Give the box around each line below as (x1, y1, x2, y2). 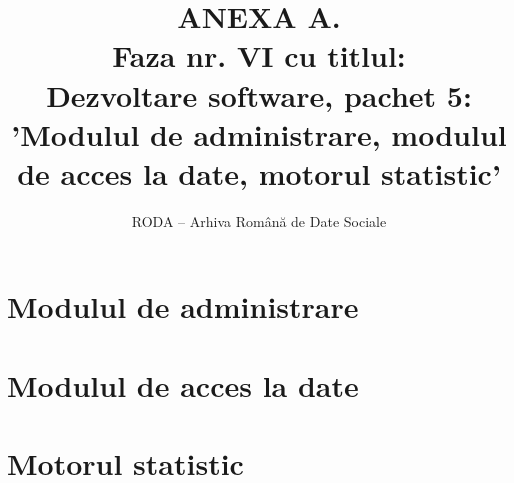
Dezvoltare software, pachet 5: (46, 74, 472, 115)
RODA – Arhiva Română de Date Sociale (131, 210, 387, 231)
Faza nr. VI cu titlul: (112, 35, 406, 76)
